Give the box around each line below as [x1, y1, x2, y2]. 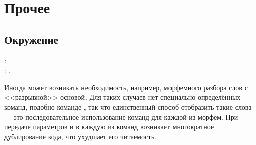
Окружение [4, 31, 58, 47]
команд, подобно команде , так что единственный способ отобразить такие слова [4, 101, 252, 112]
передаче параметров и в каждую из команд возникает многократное [4, 121, 214, 132]
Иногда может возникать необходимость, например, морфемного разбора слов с [4, 82, 248, 92]
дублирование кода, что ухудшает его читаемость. [4, 131, 156, 141]
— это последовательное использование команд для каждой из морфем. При [4, 111, 238, 122]
